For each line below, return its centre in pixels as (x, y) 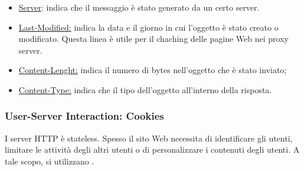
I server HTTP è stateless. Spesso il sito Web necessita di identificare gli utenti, (149, 138)
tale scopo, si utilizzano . (50, 161)
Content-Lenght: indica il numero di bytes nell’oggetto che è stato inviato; (153, 70)
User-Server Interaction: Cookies (84, 116)
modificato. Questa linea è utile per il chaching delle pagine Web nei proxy (153, 39)
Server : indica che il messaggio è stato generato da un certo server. (139, 7)
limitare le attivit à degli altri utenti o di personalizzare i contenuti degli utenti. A (152, 149)
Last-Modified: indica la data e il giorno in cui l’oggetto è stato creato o (148, 27)
